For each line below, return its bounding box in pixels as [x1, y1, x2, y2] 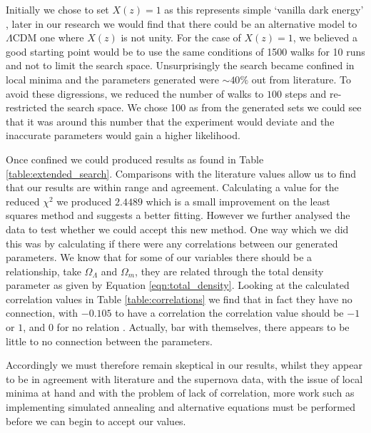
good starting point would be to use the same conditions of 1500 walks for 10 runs [6, 44, 365, 58]
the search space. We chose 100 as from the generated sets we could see [50, 100, 362, 115]
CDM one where [12, 30, 84, 45]
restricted [6, 100, 47, 115]
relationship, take [6, 263, 81, 278]
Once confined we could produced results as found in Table [6, 151, 264, 166]
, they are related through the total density [135, 263, 324, 278]
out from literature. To [251, 71, 352, 86]
